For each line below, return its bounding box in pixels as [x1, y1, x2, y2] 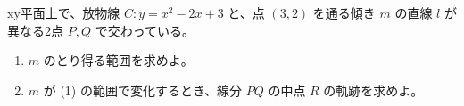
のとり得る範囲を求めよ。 [43, 51, 194, 69]
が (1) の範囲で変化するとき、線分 [43, 80, 242, 99]
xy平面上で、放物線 [7, 4, 120, 21]
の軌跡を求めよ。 [323, 80, 424, 99]
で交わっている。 [95, 20, 195, 39]
